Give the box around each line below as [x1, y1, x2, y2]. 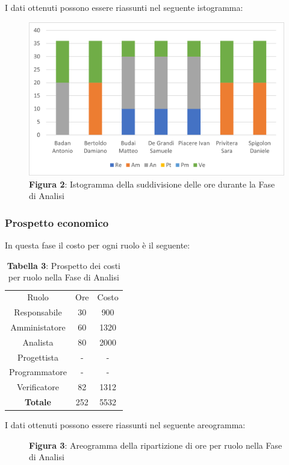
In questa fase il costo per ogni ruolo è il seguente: [5, 239, 190, 251]
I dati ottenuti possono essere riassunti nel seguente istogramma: [5, 1, 243, 13]
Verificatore [16, 381, 60, 393]
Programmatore [9, 365, 67, 378]
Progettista [17, 350, 58, 363]
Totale [25, 396, 51, 408]
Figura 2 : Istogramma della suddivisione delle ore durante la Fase [29, 177, 275, 190]
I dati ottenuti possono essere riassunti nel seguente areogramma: [5, 419, 246, 431]
